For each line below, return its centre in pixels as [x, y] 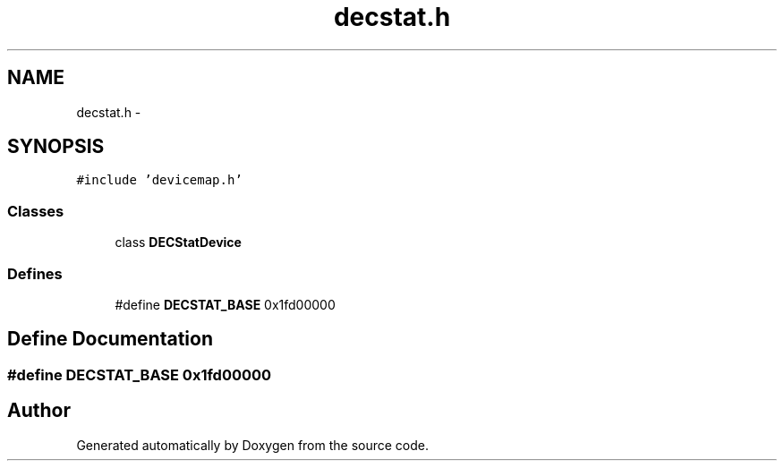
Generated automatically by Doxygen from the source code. [253, 445]
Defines [35, 273]
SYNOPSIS [56, 147]
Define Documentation [110, 339]
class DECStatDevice [178, 243]
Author [39, 411]
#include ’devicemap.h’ [159, 180]
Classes [36, 211]
